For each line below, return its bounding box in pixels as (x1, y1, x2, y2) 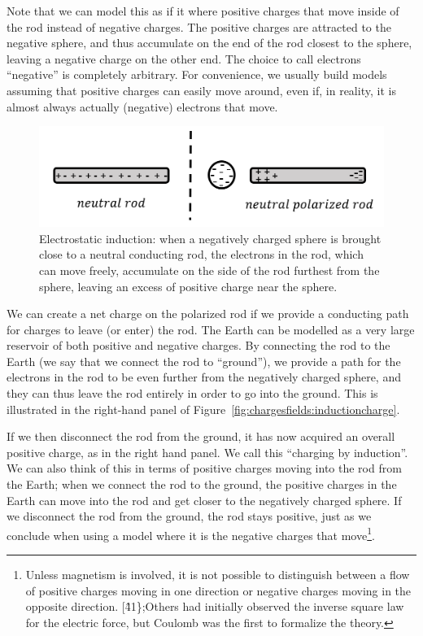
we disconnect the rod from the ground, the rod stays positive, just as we (7, 507, 372, 525)
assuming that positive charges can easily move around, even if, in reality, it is (7, 81, 396, 98)
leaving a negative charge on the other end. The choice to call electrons (7, 50, 361, 67)
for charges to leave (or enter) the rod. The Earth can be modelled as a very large (7, 320, 415, 338)
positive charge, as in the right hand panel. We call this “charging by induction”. (7, 443, 408, 460)
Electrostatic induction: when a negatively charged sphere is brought (39, 229, 382, 246)
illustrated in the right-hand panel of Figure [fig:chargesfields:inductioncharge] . (7, 400, 400, 417)
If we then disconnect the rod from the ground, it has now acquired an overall (7, 428, 395, 445)
